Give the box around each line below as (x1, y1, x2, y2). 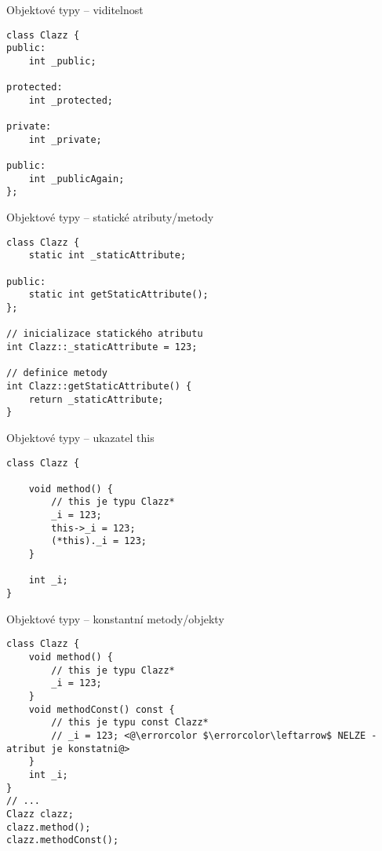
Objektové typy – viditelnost (6, 2, 144, 17)
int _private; (28, 133, 102, 145)
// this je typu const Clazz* (51, 717, 209, 729)
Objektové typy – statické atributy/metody (6, 209, 214, 225)
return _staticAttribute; (28, 393, 164, 405)
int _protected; (28, 94, 114, 106)
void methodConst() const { (28, 703, 175, 715)
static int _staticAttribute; (28, 250, 187, 261)
